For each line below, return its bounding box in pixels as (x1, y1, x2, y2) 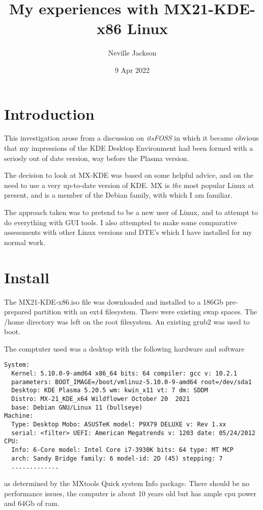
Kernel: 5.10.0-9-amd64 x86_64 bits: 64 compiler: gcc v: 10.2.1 (11, 370, 238, 378)
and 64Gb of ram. (4, 498, 60, 508)
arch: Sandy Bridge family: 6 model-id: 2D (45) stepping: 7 (11, 454, 223, 462)
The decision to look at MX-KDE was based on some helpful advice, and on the (4, 170, 253, 180)
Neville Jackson (108, 47, 157, 58)
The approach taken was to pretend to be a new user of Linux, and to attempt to (4, 207, 258, 217)
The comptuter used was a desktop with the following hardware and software (4, 343, 245, 354)
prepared (4, 306, 32, 317)
